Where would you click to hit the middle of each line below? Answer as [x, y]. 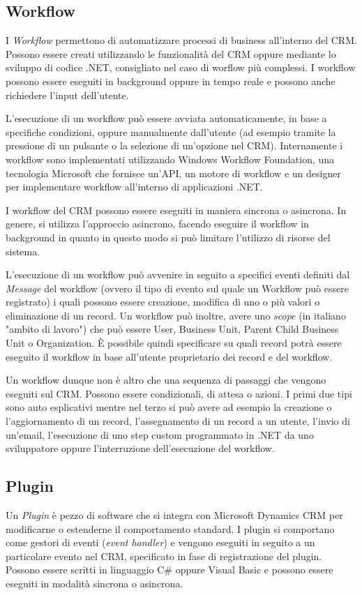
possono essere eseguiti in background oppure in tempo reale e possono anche [171, 81]
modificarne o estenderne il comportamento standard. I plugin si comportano [170, 528]
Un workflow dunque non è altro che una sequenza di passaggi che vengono [166, 380]
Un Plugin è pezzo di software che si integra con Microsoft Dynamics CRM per [174, 515]
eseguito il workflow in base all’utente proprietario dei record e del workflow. [169, 356]
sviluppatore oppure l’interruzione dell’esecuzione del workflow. [140, 448]
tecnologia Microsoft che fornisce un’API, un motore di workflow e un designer [173, 173]
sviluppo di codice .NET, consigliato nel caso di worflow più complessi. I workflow [181, 67]
